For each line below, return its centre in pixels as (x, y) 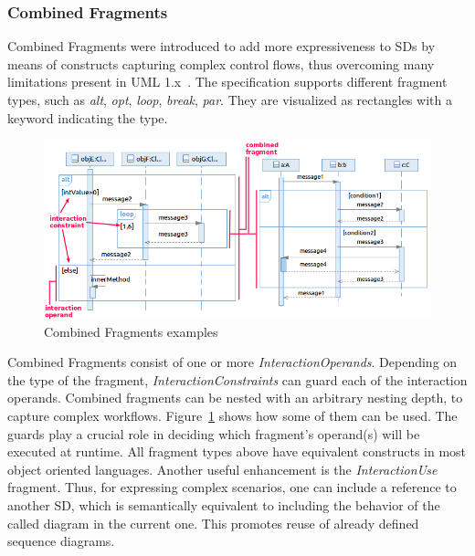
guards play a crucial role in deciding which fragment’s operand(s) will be (214, 433)
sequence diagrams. (61, 541)
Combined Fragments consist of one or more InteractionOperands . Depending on (232, 362)
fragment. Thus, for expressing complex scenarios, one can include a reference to (232, 487)
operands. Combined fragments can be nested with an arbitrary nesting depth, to (235, 398)
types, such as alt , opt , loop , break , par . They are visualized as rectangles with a (230, 100)
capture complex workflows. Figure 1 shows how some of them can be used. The (232, 416)
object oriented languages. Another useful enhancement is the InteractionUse (222, 469)
